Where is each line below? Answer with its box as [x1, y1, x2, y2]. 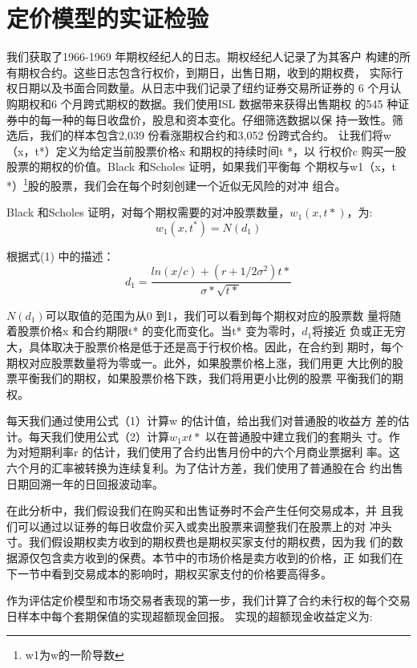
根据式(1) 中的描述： [6, 247, 115, 264]
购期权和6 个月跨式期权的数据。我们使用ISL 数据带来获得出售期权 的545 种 [6, 95, 399, 111]
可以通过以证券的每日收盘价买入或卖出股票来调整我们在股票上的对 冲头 [17, 517, 392, 534]
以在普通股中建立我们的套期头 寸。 [205, 427, 389, 444]
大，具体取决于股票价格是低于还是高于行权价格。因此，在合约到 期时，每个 [6, 338, 403, 354]
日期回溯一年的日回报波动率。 [6, 475, 164, 492]
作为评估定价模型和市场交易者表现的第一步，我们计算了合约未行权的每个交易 [6, 592, 411, 609]
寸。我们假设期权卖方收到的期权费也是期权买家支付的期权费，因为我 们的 [6, 533, 392, 550]
